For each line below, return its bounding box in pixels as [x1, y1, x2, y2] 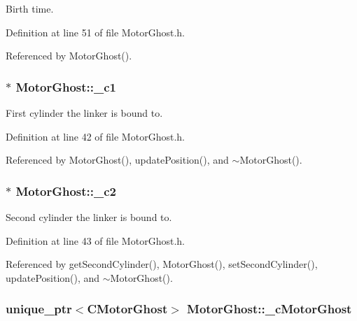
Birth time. [6, 1, 54, 15]
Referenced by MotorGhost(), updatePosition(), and [6, 152, 229, 167]
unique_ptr [6, 300, 72, 318]
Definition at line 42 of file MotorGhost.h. [6, 129, 185, 143]
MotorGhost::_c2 [15, 182, 117, 199]
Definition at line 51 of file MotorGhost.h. [6, 24, 185, 39]
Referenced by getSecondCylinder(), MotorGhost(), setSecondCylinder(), [6, 257, 318, 271]
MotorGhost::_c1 [15, 78, 117, 95]
